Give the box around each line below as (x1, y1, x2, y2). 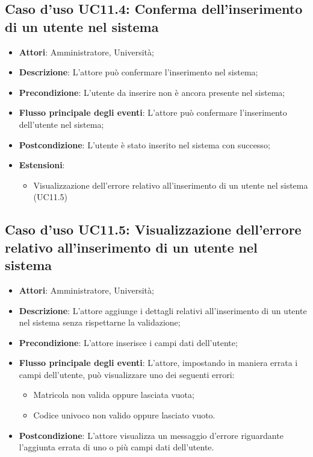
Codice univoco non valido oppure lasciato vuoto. (33, 409, 215, 421)
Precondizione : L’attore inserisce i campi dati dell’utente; (19, 336, 238, 348)
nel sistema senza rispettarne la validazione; (19, 316, 181, 329)
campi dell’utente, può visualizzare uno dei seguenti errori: (19, 368, 235, 380)
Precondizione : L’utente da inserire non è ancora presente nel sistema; (19, 86, 285, 98)
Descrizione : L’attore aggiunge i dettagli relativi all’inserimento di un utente (19, 304, 307, 317)
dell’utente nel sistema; (19, 118, 104, 130)
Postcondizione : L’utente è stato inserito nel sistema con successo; (19, 138, 270, 151)
